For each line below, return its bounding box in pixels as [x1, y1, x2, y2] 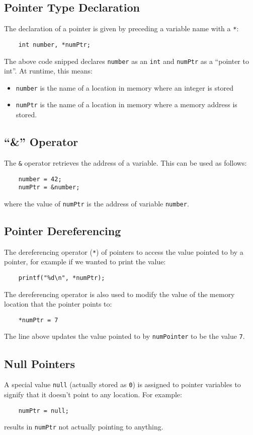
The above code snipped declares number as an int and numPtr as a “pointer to [4, 55, 249, 66]
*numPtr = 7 [18, 316, 58, 324]
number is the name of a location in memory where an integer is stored [16, 82, 233, 93]
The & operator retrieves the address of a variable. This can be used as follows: [4, 157, 247, 168]
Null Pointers [4, 355, 75, 371]
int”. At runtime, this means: [4, 65, 93, 76]
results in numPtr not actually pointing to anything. [4, 421, 163, 432]
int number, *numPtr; [18, 41, 91, 48]
